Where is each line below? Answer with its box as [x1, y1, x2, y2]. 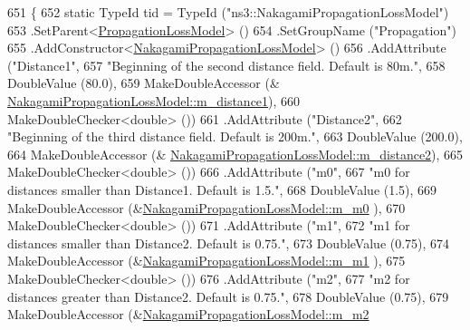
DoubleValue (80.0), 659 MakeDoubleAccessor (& [7, 73, 280, 92]
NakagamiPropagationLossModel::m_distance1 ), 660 [7, 91, 301, 110]
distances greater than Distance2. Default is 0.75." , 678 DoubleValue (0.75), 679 [7, 286, 449, 306]
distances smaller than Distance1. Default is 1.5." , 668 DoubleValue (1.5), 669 [7, 180, 437, 199]
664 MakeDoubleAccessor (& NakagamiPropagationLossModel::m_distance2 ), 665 [7, 144, 464, 163]
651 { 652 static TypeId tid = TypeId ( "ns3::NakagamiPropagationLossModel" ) [7, 3, 449, 21]
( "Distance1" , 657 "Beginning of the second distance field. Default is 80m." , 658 [7, 55, 446, 74]
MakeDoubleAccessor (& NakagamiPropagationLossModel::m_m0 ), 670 [7, 198, 406, 217]
